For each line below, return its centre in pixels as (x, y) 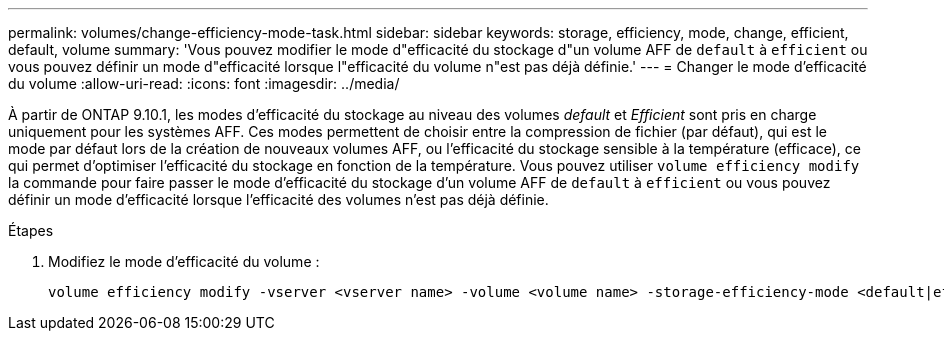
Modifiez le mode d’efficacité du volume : (184, 261)
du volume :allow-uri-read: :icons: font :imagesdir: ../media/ (204, 83)
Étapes (31, 230)
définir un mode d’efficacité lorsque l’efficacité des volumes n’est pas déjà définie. (278, 199)
